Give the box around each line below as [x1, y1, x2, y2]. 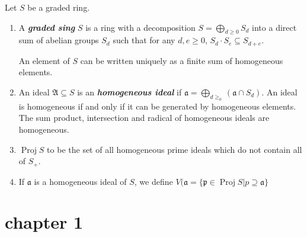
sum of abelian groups [18, 34, 99, 46]
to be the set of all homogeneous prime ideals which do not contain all [47, 143, 302, 155]
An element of [18, 54, 70, 66]
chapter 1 [5, 210, 84, 234]
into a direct [252, 21, 297, 33]
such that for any [113, 34, 175, 46]
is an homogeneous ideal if [77, 86, 182, 98]
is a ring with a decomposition [85, 21, 196, 33]
